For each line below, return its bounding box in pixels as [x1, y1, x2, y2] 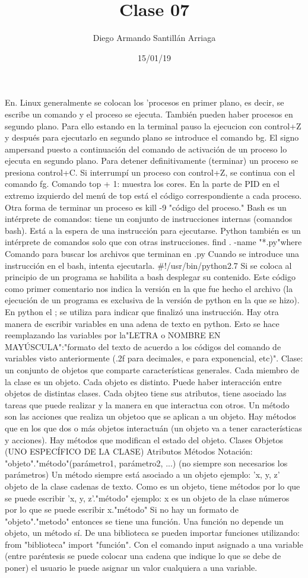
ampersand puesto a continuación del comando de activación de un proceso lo [5, 142, 287, 155]
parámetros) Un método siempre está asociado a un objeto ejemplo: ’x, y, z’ [5, 468, 280, 481]
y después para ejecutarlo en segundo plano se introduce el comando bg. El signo [5, 131, 299, 144]
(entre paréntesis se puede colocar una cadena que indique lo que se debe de [5, 550, 281, 562]
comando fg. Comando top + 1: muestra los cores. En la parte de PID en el [5, 177, 280, 190]
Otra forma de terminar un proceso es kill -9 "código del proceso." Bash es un [5, 201, 287, 213]
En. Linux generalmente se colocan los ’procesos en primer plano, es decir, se [5, 96, 284, 109]
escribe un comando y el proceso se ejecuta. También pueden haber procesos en [5, 107, 293, 120]
